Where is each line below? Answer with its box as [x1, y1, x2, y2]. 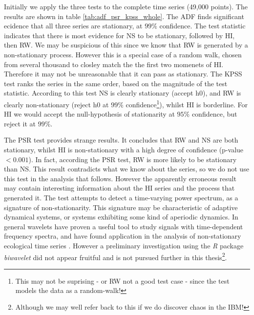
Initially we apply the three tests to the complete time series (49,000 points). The [4, 1, 248, 11]
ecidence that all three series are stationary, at [4, 21, 143, 31]
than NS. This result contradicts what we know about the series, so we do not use [4, 164, 249, 174]
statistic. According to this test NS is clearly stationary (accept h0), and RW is [4, 88, 241, 98]
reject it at [4, 118, 36, 128]
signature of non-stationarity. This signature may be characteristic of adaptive [4, 202, 238, 212]
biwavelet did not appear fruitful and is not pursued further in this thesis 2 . [4, 250, 227, 262]
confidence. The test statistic [159, 21, 246, 31]
